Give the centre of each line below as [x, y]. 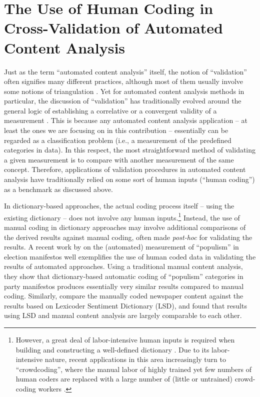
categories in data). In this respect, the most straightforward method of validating [130, 150]
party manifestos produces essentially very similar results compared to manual [124, 286]
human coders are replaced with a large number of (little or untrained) [124, 379]
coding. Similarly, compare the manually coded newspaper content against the [124, 296]
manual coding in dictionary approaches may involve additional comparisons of [125, 227]
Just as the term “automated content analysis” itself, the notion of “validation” [125, 71]
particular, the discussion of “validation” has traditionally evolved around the [123, 101]
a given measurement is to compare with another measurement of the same [119, 159]
